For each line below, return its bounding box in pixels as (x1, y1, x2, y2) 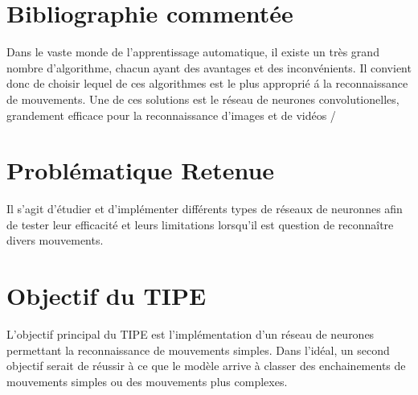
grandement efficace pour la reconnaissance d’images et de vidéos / (6, 106, 336, 123)
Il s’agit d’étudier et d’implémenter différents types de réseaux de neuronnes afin (6, 200, 403, 217)
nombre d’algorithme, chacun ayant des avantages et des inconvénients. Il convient (6, 59, 412, 76)
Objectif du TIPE (6, 279, 207, 312)
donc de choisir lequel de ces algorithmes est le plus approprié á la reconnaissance (6, 75, 408, 92)
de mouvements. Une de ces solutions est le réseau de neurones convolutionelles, (6, 90, 400, 107)
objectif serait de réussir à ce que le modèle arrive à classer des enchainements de (6, 357, 406, 374)
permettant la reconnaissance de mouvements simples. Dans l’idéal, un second (6, 341, 390, 358)
